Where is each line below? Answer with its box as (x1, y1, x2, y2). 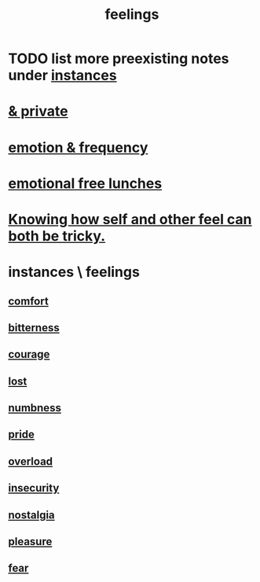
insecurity (8, 481, 60, 495)
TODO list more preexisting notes (8, 50, 229, 68)
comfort (8, 294, 49, 308)
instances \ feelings (8, 263, 140, 281)
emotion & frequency (8, 138, 148, 157)
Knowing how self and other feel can (8, 210, 253, 228)
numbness (8, 401, 61, 414)
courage (8, 348, 50, 361)
